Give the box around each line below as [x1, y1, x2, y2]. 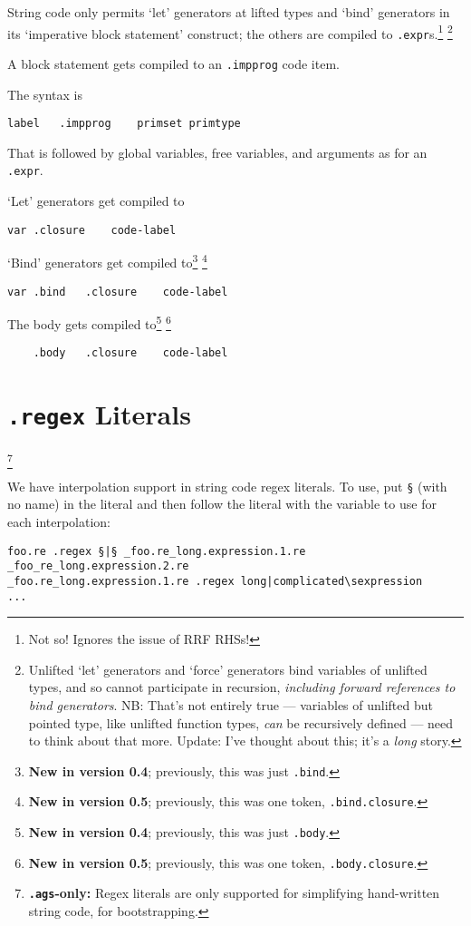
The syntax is [7, 84, 82, 103]
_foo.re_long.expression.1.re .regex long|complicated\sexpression [7, 574, 423, 588]
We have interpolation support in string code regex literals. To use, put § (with [7, 476, 447, 495]
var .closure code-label [7, 223, 177, 237]
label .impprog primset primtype [7, 117, 241, 131]
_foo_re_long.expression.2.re [7, 560, 189, 573]
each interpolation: [7, 512, 111, 531]
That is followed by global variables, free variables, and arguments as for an [7, 142, 428, 161]
